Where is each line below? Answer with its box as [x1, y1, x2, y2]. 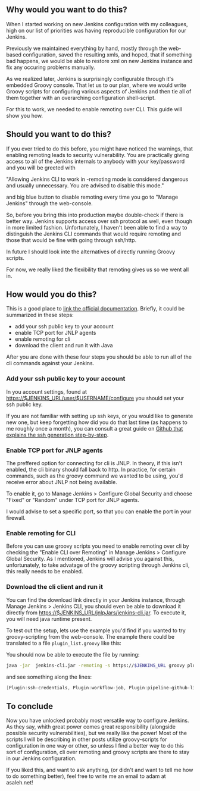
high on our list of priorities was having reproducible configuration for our [6, 27, 186, 34]
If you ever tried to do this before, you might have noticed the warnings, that [6, 145, 193, 152]
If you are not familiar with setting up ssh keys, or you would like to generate [6, 412, 193, 419]
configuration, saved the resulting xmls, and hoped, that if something [23, 51, 192, 58]
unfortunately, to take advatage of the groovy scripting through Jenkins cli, [6, 561, 190, 569]
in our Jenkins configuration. [6, 755, 77, 762]
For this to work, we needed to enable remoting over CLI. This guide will [6, 105, 183, 112]
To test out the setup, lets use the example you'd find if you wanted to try [6, 627, 186, 634]
